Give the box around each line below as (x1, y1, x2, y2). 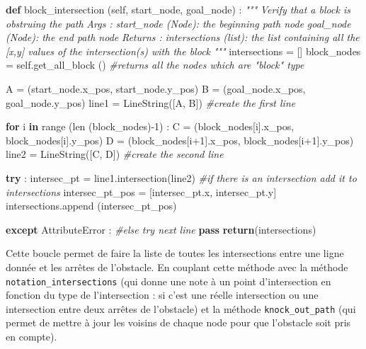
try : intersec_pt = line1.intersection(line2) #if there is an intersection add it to (6, 170, 357, 185)
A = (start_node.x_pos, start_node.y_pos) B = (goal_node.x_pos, (6, 81, 306, 96)
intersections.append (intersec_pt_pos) (6, 198, 177, 213)
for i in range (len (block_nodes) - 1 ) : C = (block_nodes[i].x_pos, (6, 119, 294, 134)
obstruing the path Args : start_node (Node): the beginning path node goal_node (6, 16, 351, 30)
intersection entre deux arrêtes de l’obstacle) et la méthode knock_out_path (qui (6, 301, 356, 316)
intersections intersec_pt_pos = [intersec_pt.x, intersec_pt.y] (6, 184, 277, 199)
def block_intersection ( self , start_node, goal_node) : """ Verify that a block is (6, 2, 350, 16)
